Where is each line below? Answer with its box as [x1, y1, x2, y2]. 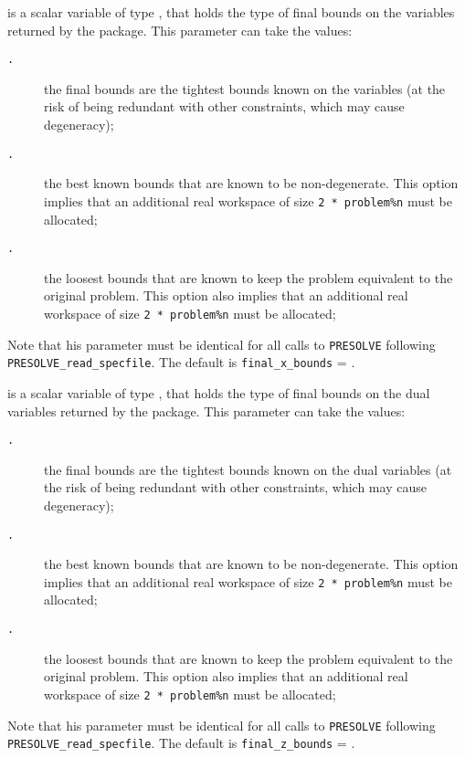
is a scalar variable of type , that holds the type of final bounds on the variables [7, 3, 455, 21]
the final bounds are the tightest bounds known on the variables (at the [44, 79, 446, 98]
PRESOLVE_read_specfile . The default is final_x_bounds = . [7, 353, 355, 372]
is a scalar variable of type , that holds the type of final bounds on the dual [7, 383, 430, 402]
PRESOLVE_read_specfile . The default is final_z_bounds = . [7, 733, 355, 753]
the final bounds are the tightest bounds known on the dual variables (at [44, 459, 452, 479]
